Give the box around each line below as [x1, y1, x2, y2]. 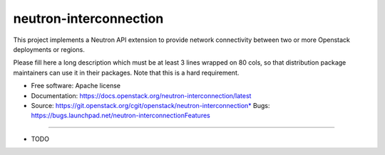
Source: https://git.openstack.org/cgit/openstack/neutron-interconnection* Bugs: [31, 101, 270, 109]
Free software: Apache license [31, 82, 121, 90]
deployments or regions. [13, 45, 86, 53]
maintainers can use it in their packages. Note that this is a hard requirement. [13, 68, 240, 77]
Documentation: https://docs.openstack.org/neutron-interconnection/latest [31, 91, 252, 100]
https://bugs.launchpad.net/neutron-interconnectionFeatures [31, 111, 210, 120]
